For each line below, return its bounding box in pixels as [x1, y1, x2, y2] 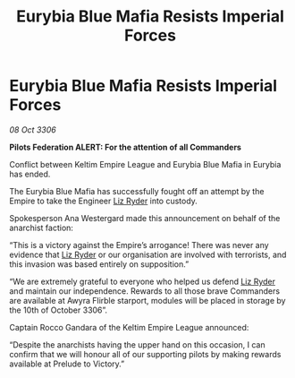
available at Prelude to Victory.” [9, 358, 125, 369]
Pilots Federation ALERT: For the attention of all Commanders [9, 142, 241, 152]
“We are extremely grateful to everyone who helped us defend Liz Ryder [9, 276, 275, 287]
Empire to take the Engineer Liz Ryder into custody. [9, 195, 198, 206]
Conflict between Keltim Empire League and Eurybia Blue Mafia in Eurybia [9, 159, 282, 169]
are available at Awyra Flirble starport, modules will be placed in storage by [9, 295, 286, 305]
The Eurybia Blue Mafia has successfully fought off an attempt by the [9, 185, 265, 196]
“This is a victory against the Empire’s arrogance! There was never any [9, 239, 270, 250]
